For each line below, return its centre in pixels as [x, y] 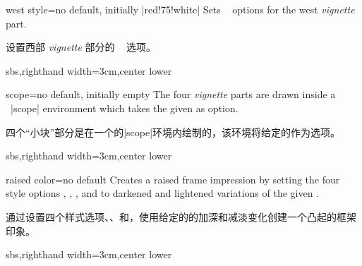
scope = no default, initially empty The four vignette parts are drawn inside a [171, 94]
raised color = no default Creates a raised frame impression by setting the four [173, 179]
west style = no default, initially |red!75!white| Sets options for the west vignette [180, 9]
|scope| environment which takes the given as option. [124, 108]
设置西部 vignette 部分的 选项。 [81, 47]
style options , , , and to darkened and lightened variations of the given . [163, 193]
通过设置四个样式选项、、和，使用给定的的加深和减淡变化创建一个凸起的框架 [181, 216]
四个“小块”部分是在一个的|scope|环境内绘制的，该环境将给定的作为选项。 [173, 132]
